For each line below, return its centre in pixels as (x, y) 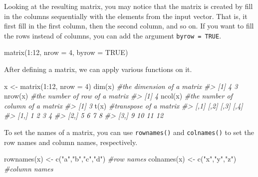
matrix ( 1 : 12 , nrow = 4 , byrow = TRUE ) (66, 52)
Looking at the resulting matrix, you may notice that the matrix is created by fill (129, 6)
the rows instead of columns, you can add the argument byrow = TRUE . (113, 35)
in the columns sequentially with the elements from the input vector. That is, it (126, 16)
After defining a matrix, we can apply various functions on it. (98, 69)
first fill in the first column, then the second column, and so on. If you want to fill (129, 26)
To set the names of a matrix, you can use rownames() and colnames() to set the (129, 132)
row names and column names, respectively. (71, 142)
